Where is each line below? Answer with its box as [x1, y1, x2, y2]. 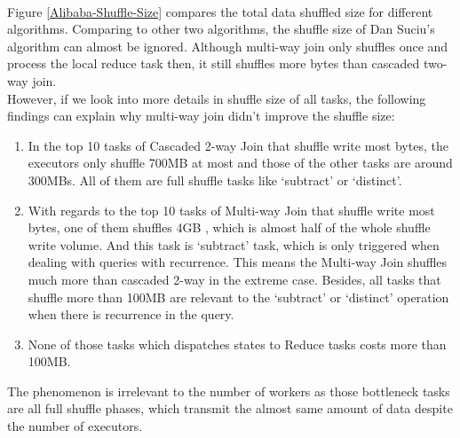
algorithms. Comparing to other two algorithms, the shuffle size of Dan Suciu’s [7, 20, 435, 38]
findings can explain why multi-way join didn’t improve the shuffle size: [7, 106, 395, 125]
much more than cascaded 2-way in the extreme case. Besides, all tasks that [28, 270, 441, 288]
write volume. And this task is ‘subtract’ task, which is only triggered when [28, 235, 440, 254]
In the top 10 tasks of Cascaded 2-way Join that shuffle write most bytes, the [28, 136, 448, 154]
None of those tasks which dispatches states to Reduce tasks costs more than [28, 334, 447, 353]
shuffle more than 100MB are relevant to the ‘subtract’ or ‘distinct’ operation [28, 287, 449, 306]
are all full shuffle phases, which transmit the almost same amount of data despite [7, 399, 453, 418]
